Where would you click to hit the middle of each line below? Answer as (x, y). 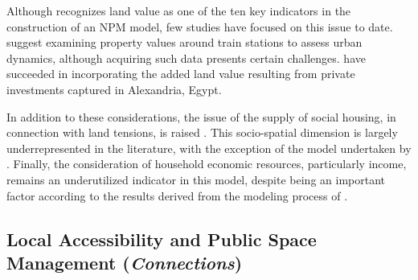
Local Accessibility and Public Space (162, 239)
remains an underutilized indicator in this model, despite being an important (196, 179)
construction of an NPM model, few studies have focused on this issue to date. (200, 26)
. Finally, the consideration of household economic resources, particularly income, (207, 164)
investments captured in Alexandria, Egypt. (114, 89)
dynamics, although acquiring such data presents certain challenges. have (186, 58)
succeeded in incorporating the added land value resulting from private (181, 74)
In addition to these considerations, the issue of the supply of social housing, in (201, 116)
